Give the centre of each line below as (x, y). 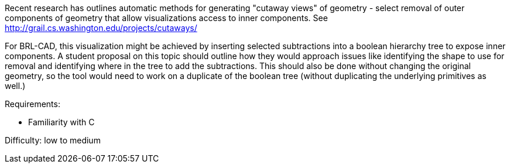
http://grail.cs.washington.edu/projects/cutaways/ (101, 28)
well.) (15, 86)
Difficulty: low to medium (53, 140)
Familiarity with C (61, 122)
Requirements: (32, 104)
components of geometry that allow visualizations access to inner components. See (166, 18)
